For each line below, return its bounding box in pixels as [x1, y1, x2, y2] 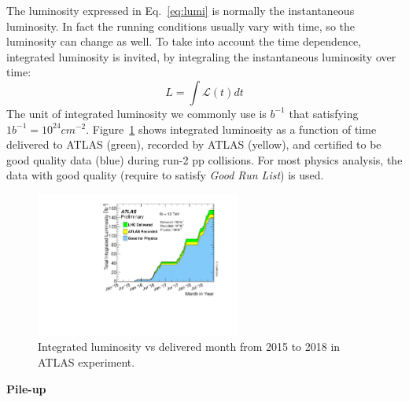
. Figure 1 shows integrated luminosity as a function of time [86, 120, 377, 137]
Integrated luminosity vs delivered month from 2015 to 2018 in [38, 338, 341, 355]
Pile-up [6, 380, 46, 396]
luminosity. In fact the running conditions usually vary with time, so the [6, 17, 355, 34]
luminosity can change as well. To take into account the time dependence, [6, 33, 362, 50]
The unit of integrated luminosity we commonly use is [6, 105, 267, 121]
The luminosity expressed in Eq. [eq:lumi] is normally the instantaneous [6, 2, 355, 18]
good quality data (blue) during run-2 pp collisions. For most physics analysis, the [6, 151, 403, 168]
